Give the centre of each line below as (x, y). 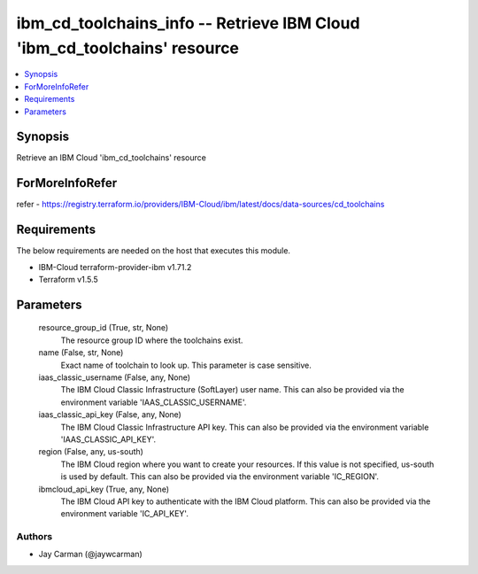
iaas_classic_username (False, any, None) (114, 377)
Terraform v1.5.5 (69, 280)
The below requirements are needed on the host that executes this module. (154, 251)
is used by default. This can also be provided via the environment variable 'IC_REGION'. (220, 477)
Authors (35, 537)
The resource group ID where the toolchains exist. (152, 340)
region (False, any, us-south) (91, 452)
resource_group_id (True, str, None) (104, 328)
